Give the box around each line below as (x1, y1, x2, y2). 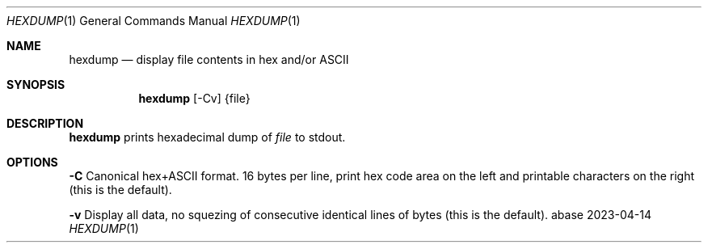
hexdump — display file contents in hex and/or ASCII (69, 53, 349, 66)
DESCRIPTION (6, 116, 84, 130)
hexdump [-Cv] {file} (138, 91, 251, 105)
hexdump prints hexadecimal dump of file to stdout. (69, 130, 346, 144)
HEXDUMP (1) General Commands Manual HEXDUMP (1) (6, 14, 301, 27)
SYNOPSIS (6, 78, 65, 91)
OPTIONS (6, 155, 58, 169)
